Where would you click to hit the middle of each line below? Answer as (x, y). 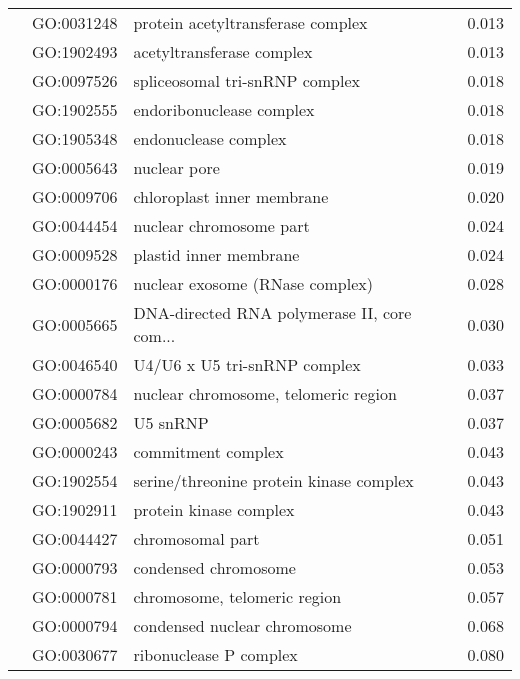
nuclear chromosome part (221, 225)
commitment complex (208, 451)
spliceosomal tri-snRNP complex (246, 80)
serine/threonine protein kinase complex (273, 480)
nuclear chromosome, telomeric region (265, 393)
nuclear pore (176, 167)
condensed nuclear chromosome (242, 625)
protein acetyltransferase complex (250, 22)
